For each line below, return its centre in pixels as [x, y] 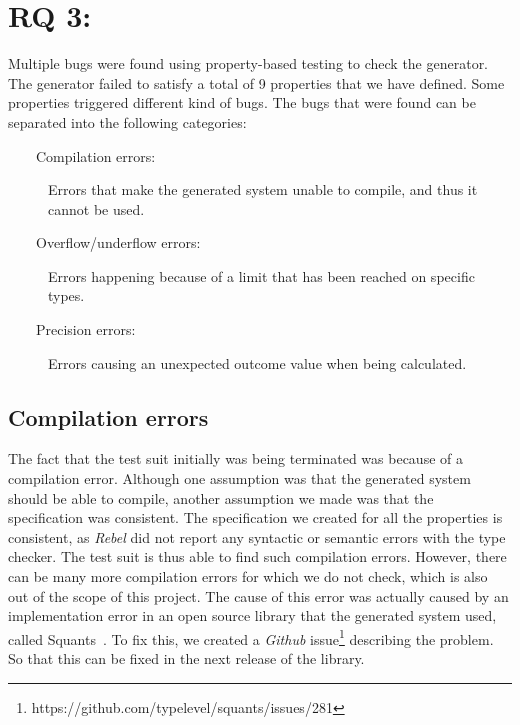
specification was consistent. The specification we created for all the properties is [255, 517]
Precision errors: [85, 329]
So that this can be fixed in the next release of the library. [186, 658]
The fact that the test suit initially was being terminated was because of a [235, 458]
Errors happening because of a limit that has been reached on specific [261, 275]
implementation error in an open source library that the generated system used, [252, 615]
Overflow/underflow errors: [118, 242]
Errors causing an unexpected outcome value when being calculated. [257, 362]
